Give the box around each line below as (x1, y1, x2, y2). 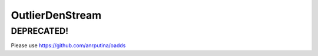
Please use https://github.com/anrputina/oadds (11, 42, 126, 49)
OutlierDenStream (11, 9, 102, 22)
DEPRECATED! (11, 26, 69, 36)
